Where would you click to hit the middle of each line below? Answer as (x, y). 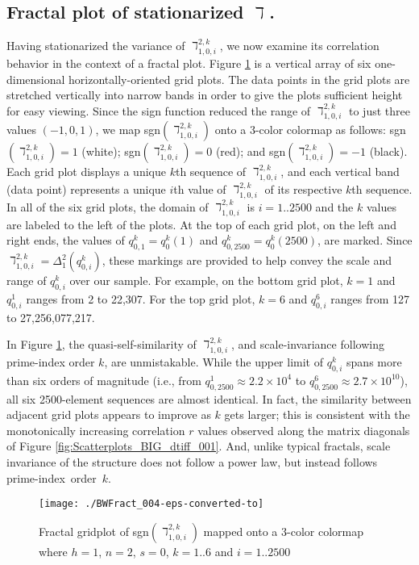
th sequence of (211, 172)
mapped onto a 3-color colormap (283, 531)
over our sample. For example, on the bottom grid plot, (206, 280)
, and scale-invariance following (308, 344)
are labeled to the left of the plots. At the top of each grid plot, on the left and (201, 224)
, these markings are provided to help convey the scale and (247, 260)
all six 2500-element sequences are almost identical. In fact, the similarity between (209, 398)
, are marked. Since (365, 240)
